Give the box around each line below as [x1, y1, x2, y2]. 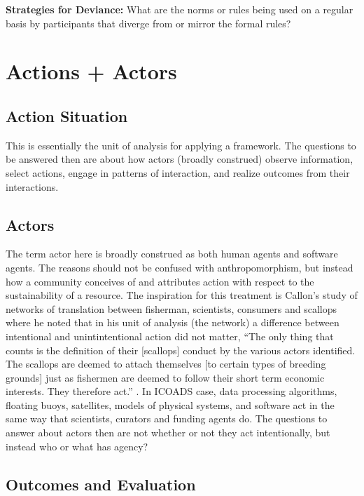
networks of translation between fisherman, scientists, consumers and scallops [6, 301, 337, 316]
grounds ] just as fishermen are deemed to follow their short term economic [6, 370, 325, 384]
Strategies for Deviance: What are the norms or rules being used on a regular [6, 2, 353, 16]
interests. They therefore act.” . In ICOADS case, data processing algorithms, [6, 384, 337, 398]
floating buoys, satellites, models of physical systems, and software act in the [6, 397, 335, 412]
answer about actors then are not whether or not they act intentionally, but [6, 425, 330, 440]
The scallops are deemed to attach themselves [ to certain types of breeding [6, 356, 326, 371]
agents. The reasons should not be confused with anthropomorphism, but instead [6, 260, 353, 274]
